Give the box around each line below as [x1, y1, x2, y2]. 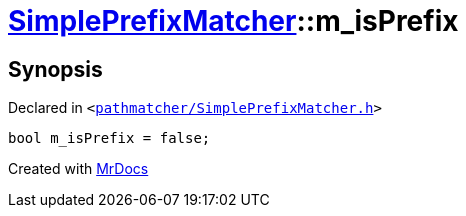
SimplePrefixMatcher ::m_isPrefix [8, 4, 459, 38]
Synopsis [8, 56, 103, 82]
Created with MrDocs [8, 160, 149, 178]
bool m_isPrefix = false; [8, 130, 211, 147]
